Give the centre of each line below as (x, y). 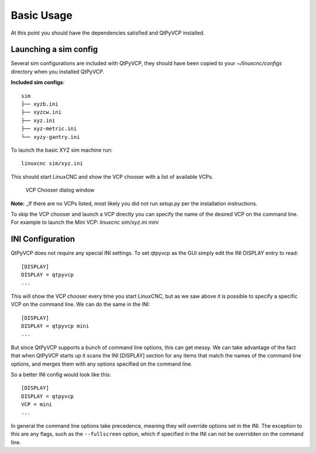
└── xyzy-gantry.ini (51, 137)
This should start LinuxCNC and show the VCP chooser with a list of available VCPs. (112, 176)
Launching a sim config (54, 50)
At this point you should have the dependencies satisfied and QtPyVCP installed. (108, 33)
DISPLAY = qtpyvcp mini (55, 326)
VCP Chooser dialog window (60, 190)
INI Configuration (43, 239)
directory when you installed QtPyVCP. (58, 71)
